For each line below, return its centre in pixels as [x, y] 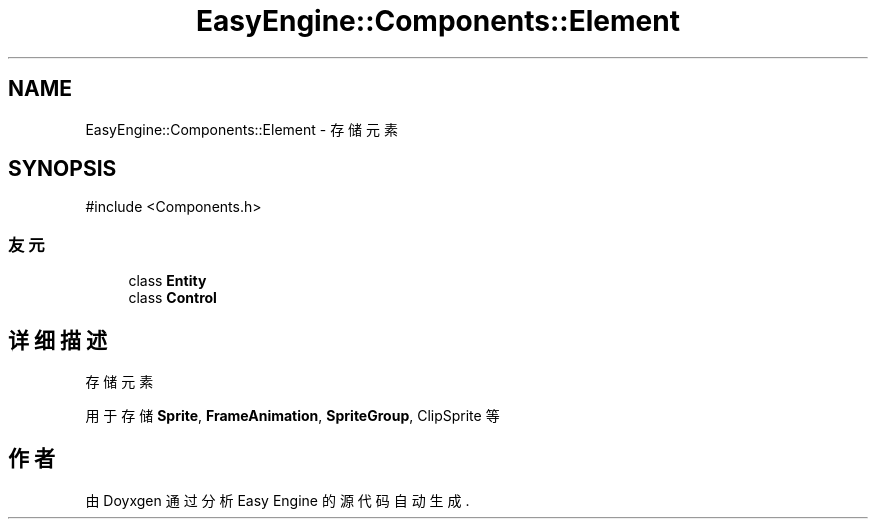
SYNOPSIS [62, 169]
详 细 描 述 [57, 340]
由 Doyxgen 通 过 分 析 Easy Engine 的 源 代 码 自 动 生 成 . [277, 500]
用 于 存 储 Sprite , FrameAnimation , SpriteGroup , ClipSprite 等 [292, 416]
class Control [172, 298]
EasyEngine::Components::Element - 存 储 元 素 [241, 129]
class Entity [167, 281]
